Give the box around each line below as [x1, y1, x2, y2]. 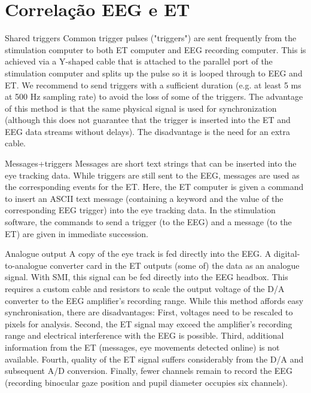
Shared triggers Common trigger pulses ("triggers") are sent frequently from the [5, 32, 297, 44]
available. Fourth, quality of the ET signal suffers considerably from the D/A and [5, 352, 304, 365]
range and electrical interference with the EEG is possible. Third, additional [5, 329, 284, 342]
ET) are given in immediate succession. [5, 227, 148, 240]
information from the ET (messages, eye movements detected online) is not [5, 340, 280, 353]
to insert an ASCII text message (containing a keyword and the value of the [5, 192, 283, 204]
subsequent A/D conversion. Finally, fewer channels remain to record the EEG [5, 364, 292, 377]
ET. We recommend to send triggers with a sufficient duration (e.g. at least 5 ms [5, 78, 301, 91]
